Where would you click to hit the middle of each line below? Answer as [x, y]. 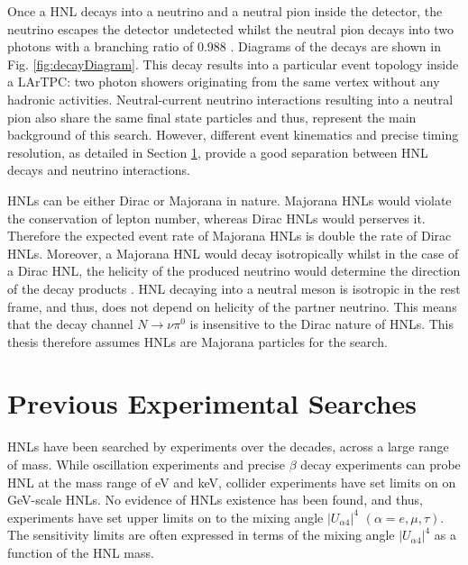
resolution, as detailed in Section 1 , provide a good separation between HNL [218, 152]
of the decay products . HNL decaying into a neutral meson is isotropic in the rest [234, 288]
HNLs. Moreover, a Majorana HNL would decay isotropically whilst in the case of [233, 253]
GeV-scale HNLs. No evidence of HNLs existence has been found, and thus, [215, 500]
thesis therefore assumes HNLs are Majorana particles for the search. [197, 341]
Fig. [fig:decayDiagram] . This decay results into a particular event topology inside [233, 64]
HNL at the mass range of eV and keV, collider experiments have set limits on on [232, 482]
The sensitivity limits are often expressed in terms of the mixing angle [201, 535]
